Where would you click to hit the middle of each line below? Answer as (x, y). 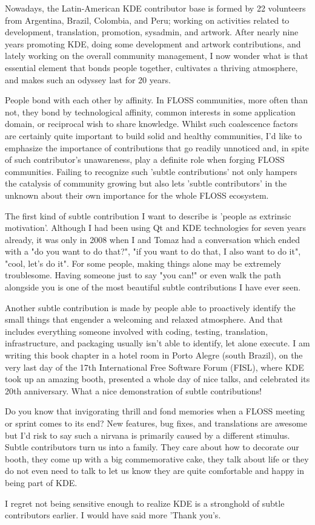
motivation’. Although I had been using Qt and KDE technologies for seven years (156, 228)
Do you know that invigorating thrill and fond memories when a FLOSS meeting (155, 411)
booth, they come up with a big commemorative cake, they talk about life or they (157, 458)
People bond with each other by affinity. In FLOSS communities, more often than (157, 100)
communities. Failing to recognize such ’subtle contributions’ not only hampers (151, 171)
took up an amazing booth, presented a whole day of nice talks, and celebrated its (157, 379)
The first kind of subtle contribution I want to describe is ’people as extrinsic (148, 215)
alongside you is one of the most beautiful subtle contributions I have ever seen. (153, 287)
